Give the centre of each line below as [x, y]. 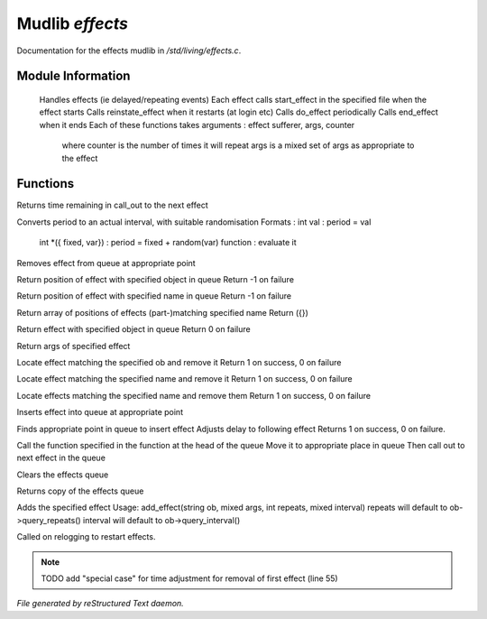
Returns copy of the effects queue [80, 491]
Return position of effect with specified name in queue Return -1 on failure [154, 296]
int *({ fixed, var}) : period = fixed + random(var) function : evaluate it [168, 243]
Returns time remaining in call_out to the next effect [112, 205]
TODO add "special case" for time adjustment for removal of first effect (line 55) [189, 578]
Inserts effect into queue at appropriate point [100, 412]
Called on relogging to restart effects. [86, 537]
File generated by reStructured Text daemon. [100, 604]
